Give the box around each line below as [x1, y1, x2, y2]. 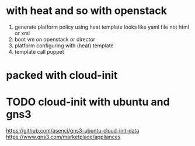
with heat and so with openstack [6, 4, 168, 18]
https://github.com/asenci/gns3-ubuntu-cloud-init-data [6, 127, 140, 134]
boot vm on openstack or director [14, 36, 96, 43]
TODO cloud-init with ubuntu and [6, 95, 170, 109]
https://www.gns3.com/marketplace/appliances [6, 133, 121, 141]
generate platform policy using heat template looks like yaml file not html [14, 23, 190, 30]
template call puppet [14, 48, 64, 55]
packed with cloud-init [6, 69, 118, 82]
